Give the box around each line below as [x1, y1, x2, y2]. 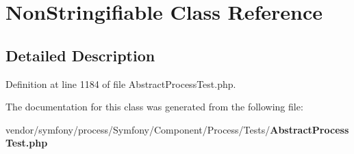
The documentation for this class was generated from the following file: [5, 99, 303, 114]
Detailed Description [5, 44, 155, 65]
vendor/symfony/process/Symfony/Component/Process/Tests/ [5, 122, 270, 136]
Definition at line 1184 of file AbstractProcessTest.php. [5, 76, 236, 91]
